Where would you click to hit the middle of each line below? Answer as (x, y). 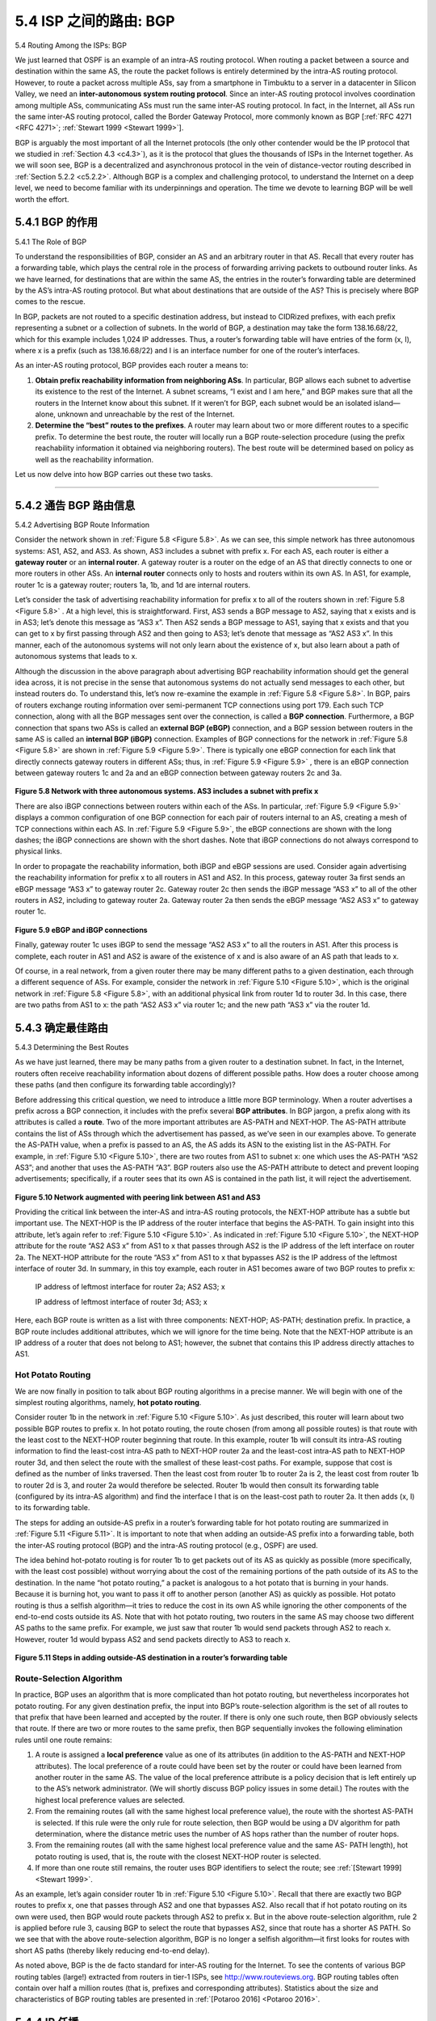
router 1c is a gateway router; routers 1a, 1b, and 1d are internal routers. (132, 584)
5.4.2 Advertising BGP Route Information (82, 525)
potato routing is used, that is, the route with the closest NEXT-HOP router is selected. (178, 1856)
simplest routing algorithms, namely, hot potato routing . (108, 1402)
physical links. (38, 851)
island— (387, 403)
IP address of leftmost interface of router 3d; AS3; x (121, 1302)
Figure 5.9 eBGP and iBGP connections (82, 930)
